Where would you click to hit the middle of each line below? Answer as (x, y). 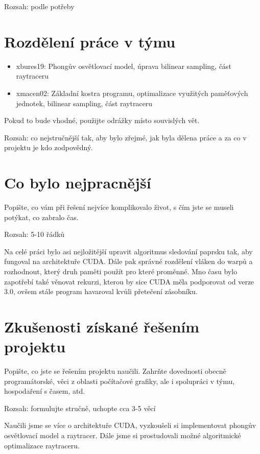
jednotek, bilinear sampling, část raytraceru (84, 103)
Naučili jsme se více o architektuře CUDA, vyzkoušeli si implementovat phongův (130, 425)
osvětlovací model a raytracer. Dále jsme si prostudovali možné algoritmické (123, 435)
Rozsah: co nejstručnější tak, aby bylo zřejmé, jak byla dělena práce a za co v (125, 137)
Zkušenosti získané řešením (102, 326)
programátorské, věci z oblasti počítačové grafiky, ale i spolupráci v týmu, (120, 381)
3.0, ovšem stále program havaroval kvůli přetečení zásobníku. (101, 291)
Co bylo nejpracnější (78, 183)
